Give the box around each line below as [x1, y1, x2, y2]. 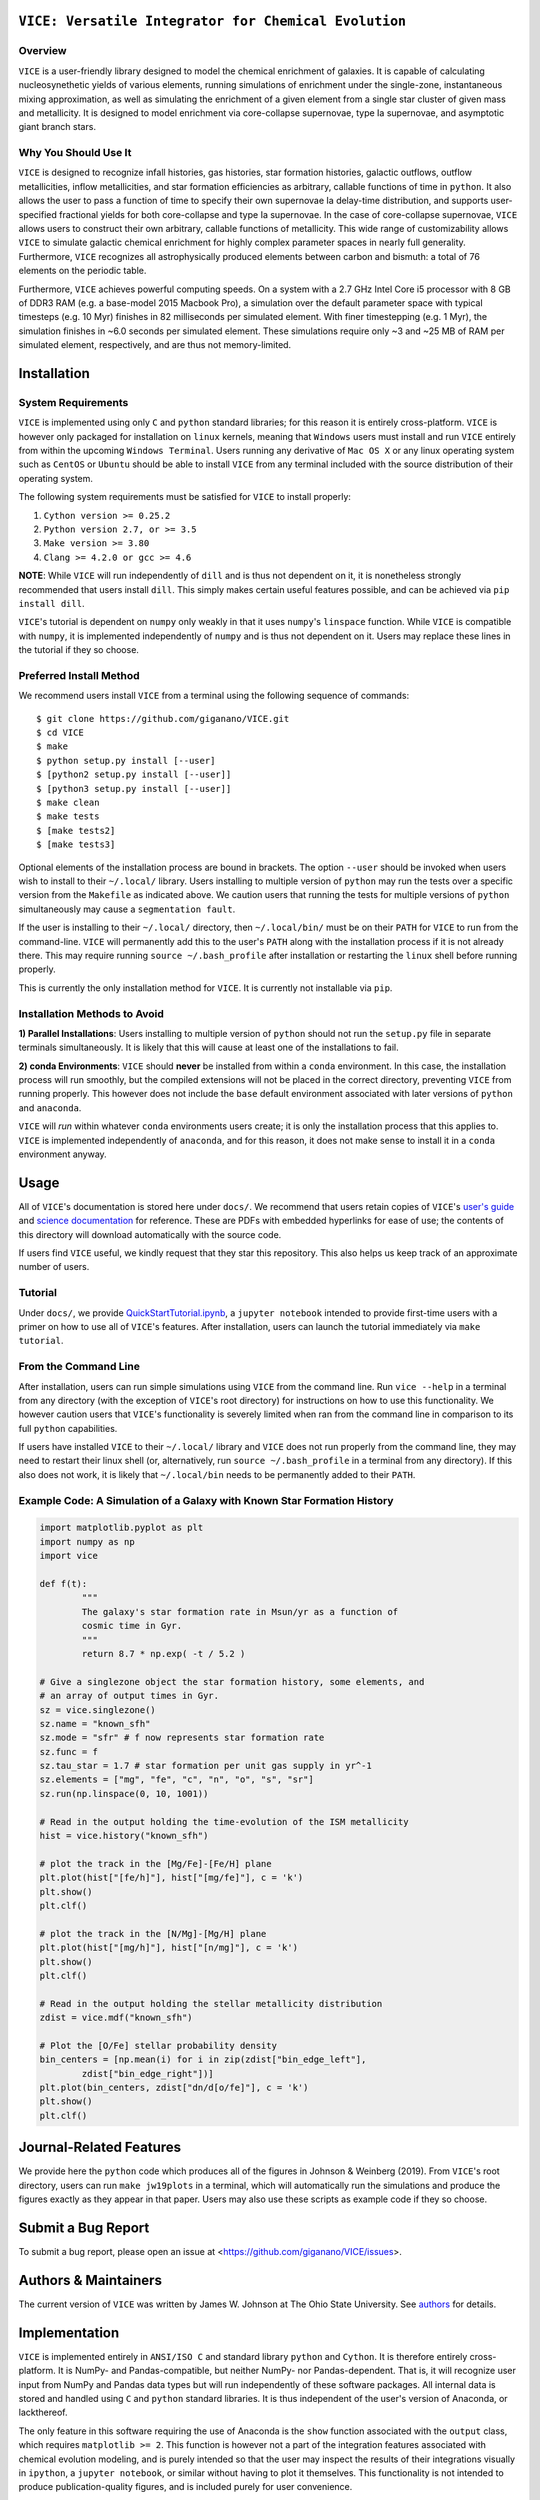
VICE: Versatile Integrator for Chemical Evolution [18, 13, 407, 30]
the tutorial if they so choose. [18, 644, 140, 656]
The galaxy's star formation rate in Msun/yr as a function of [81, 1606, 399, 1617]
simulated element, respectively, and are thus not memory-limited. [18, 339, 292, 351]
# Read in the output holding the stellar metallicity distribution [39, 1998, 383, 2009]
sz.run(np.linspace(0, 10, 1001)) [39, 1788, 209, 1799]
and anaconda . [18, 1101, 82, 1114]
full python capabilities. [18, 1422, 118, 1434]
